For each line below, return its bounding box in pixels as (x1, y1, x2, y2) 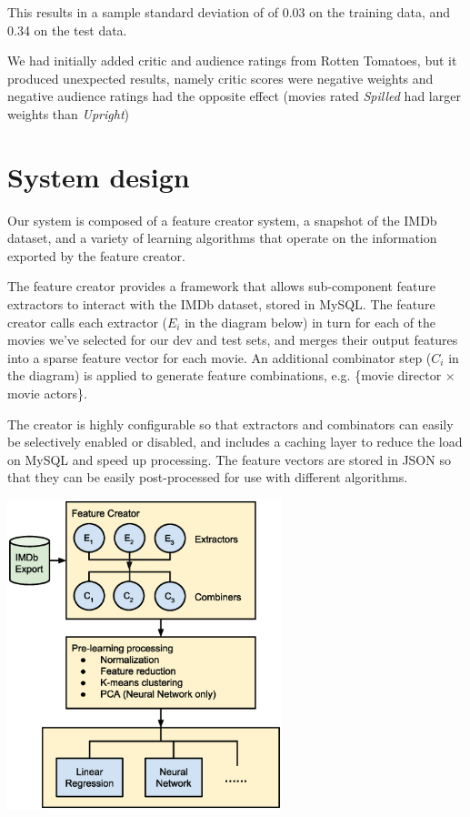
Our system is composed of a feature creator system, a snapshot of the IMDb (7, 210, 437, 229)
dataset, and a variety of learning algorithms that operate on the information (7, 228, 437, 247)
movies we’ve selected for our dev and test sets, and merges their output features (7, 330, 458, 349)
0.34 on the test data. (7, 20, 127, 39)
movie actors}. (7, 384, 87, 403)
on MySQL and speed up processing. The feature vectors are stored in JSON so (7, 449, 451, 469)
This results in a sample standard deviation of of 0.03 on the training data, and (7, 3, 451, 21)
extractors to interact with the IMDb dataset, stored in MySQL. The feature (7, 295, 435, 314)
